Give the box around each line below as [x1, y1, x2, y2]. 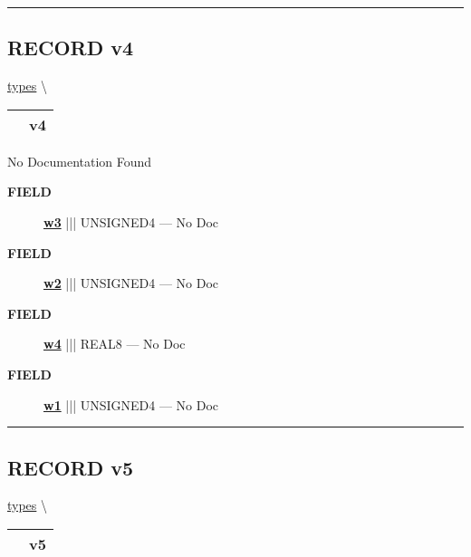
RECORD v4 [7, 34, 134, 62]
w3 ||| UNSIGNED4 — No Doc [43, 212, 219, 231]
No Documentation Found [7, 151, 152, 170]
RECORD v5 [7, 453, 134, 481]
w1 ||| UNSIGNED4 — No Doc [43, 395, 219, 414]
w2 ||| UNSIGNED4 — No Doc [43, 274, 219, 293]
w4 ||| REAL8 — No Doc [43, 334, 186, 353]
